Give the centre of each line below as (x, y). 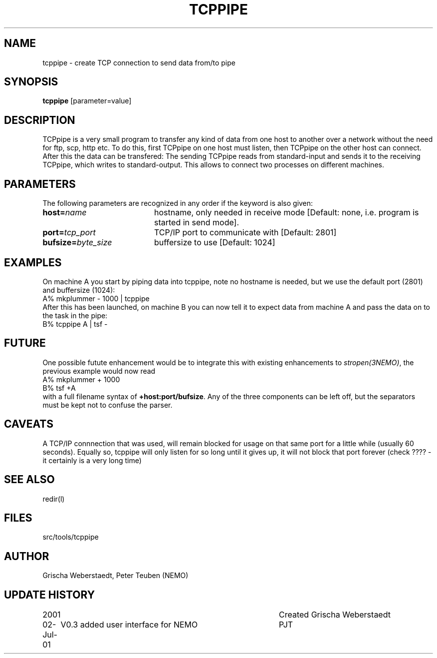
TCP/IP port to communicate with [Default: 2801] (245, 233)
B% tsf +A (59, 388)
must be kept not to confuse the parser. (108, 405)
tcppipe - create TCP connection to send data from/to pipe (139, 62)
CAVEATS (29, 424)
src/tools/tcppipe (71, 537)
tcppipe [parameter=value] (87, 101)
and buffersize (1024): (79, 290)
